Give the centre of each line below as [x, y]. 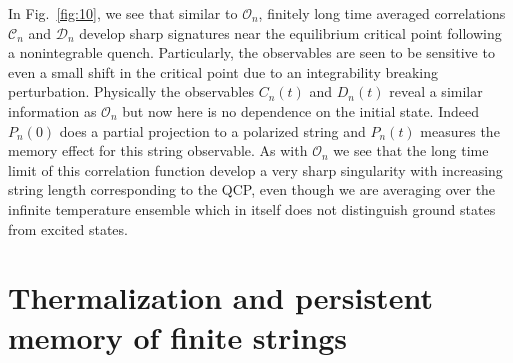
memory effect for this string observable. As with [158, 150]
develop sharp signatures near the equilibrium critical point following [290, 32]
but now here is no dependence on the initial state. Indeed [301, 110]
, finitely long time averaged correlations [382, 13]
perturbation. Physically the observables [131, 91]
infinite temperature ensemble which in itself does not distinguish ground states [252, 208]
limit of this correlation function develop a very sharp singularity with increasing [255, 169]
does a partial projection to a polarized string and [212, 130]
